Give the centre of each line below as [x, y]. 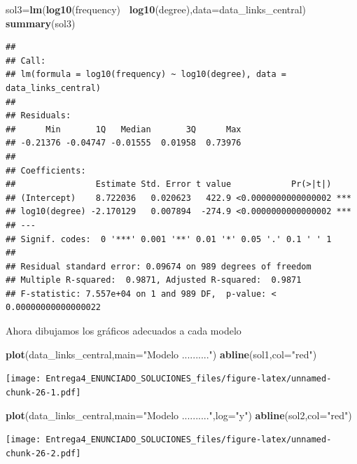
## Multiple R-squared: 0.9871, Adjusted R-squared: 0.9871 [154, 280]
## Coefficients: [46, 170]
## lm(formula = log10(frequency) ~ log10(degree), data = [146, 75]
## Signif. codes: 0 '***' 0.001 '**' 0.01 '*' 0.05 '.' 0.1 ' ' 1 [169, 239]
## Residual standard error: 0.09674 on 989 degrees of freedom [159, 266]
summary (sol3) [41, 23]
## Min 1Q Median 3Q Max [124, 129]
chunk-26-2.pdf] [43, 453]
